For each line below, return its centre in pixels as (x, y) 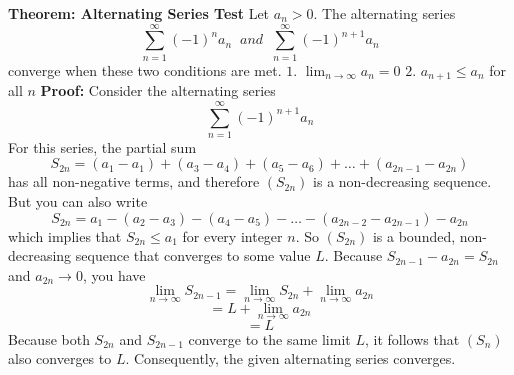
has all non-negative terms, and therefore (134, 181)
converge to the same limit (269, 338)
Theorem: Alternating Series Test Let (139, 13)
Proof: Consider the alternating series (158, 90)
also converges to (60, 358)
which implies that (65, 235)
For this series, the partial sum (102, 146)
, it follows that (412, 338)
